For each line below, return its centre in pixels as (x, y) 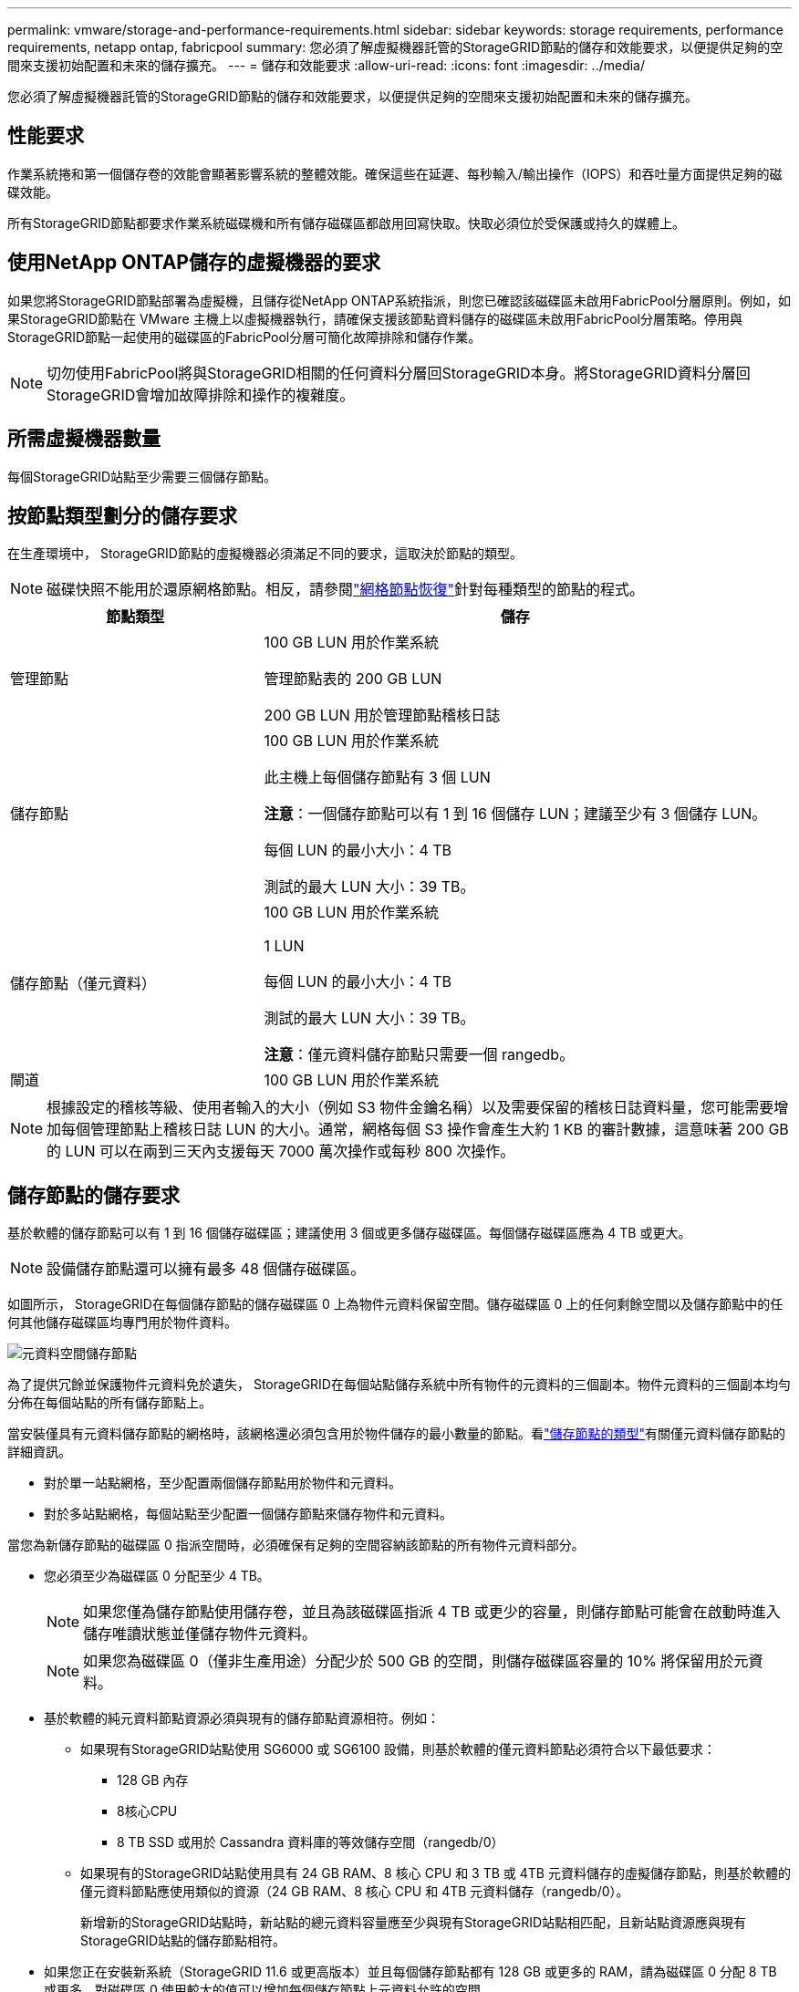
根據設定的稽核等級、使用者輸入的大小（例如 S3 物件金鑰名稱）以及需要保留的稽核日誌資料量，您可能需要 (410, 1108)
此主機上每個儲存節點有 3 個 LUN (377, 778)
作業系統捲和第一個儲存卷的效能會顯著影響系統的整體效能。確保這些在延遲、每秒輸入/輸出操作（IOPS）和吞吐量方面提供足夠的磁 (395, 173)
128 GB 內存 (153, 1780)
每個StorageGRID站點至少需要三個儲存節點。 (142, 476)
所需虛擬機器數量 (84, 439)
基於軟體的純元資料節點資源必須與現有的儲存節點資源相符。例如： (242, 1718)
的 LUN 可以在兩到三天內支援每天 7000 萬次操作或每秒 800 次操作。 (281, 1152)
